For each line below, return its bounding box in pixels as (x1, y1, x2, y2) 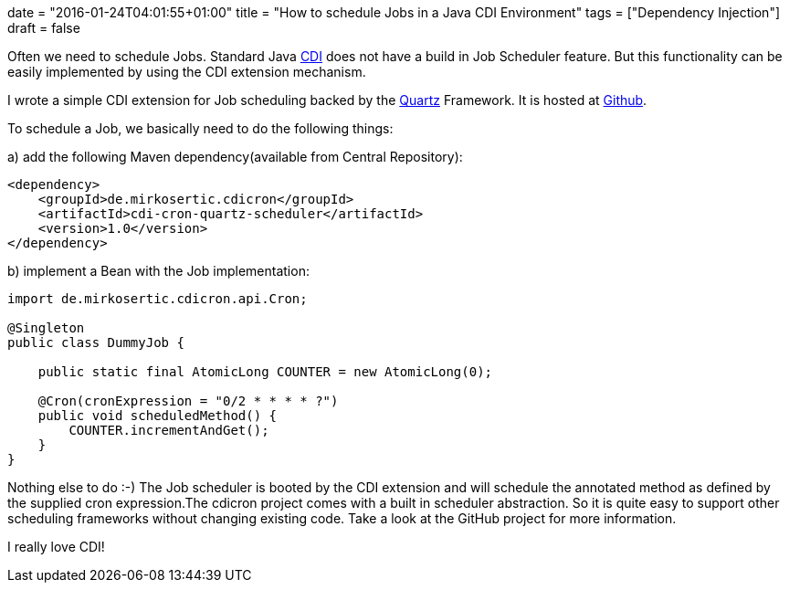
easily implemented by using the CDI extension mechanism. (7, 64, 366, 79)
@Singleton (7, 321, 85, 335)
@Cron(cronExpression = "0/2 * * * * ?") (37, 394, 339, 408)
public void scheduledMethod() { (37, 408, 278, 423)
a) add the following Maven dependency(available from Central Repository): (7, 149, 463, 164)
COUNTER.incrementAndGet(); (68, 423, 269, 437)
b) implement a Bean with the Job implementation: (7, 263, 310, 279)
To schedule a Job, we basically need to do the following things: (7, 121, 394, 136)
